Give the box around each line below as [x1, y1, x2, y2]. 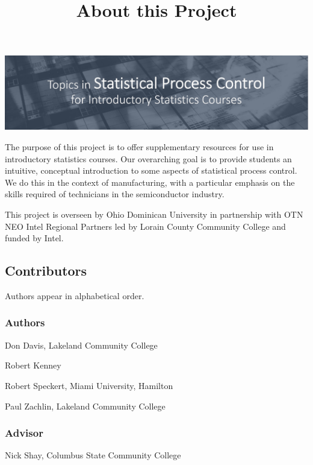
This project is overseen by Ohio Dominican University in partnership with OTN [5, 207, 303, 220]
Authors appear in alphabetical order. [5, 289, 144, 302]
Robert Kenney [5, 359, 61, 372]
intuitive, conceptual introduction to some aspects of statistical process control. [5, 164, 297, 177]
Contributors [5, 261, 87, 280]
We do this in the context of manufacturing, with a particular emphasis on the [5, 176, 295, 188]
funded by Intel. [5, 232, 64, 244]
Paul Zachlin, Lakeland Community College [5, 399, 166, 412]
